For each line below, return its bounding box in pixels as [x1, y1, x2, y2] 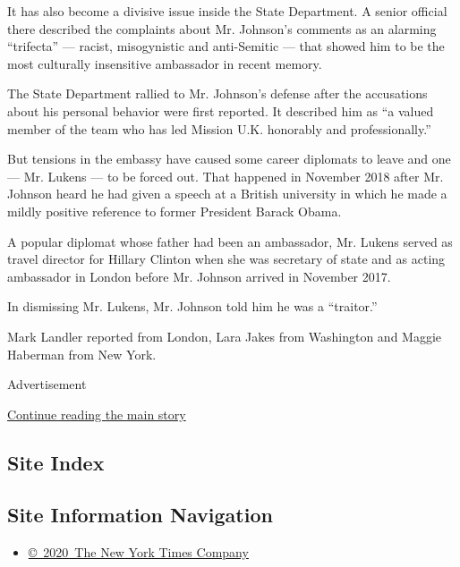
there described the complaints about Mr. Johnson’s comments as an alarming [7, 19, 437, 38]
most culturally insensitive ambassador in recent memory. [7, 54, 322, 72]
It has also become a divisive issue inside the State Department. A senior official [7, 2, 447, 20]
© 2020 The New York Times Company [28, 543, 249, 562]
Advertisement [7, 375, 87, 394]
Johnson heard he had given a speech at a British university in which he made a [7, 184, 447, 203]
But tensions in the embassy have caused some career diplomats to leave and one [7, 149, 451, 168]
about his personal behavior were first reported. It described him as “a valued [7, 101, 434, 120]
